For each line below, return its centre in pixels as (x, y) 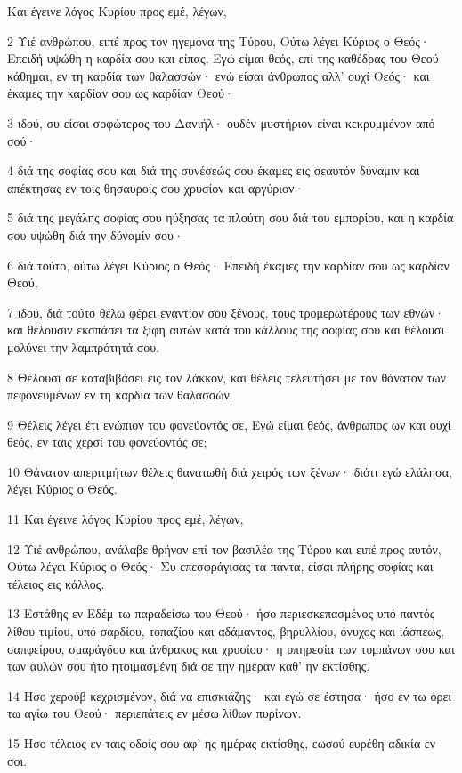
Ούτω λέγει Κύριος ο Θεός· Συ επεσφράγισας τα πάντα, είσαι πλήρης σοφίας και (220, 566)
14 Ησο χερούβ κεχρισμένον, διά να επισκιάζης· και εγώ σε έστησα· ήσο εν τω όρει (230, 695)
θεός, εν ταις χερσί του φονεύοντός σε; (107, 442)
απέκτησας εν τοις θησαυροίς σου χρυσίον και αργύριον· (156, 187)
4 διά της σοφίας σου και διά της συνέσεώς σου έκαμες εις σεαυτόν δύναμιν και (214, 170)
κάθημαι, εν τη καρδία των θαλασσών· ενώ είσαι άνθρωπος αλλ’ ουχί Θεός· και (219, 75)
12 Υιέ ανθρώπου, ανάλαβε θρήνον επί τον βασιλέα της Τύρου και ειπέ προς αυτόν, (224, 548)
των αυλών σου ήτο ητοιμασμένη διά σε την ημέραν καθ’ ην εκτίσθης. (189, 666)
